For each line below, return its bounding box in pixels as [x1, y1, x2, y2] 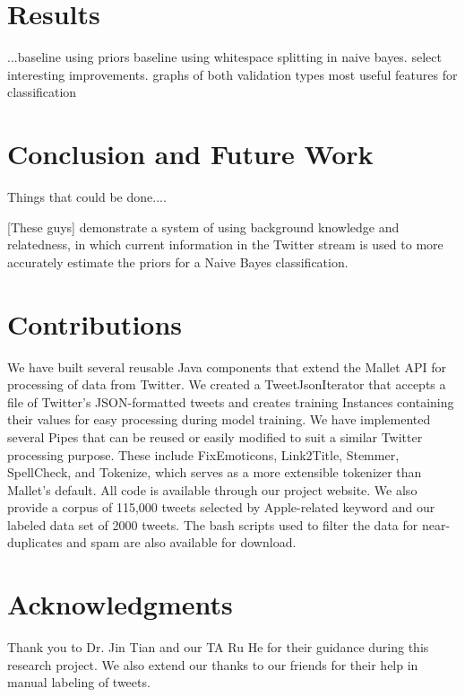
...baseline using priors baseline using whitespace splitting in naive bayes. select [7, 48, 442, 66]
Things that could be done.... [7, 187, 167, 206]
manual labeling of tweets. [7, 673, 151, 692]
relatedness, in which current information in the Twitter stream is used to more [7, 235, 443, 254]
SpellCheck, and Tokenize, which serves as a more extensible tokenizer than [7, 463, 422, 482]
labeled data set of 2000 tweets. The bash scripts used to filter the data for [7, 515, 418, 534]
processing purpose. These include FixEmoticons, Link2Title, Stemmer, [7, 445, 400, 464]
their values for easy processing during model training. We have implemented [7, 410, 431, 429]
